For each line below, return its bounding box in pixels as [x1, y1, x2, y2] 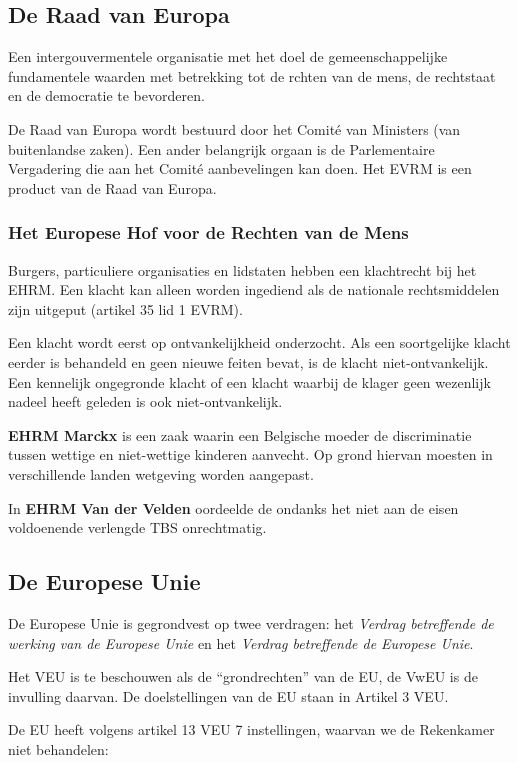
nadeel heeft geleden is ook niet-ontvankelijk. [8, 391, 283, 412]
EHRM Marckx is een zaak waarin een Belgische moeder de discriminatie [8, 424, 472, 445]
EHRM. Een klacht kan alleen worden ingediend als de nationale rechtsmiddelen [8, 279, 500, 300]
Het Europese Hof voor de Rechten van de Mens [8, 220, 409, 245]
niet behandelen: [8, 738, 109, 759]
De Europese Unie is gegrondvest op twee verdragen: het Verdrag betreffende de [8, 612, 494, 633]
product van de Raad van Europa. [8, 177, 217, 198]
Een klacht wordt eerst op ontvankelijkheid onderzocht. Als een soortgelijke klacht [8, 332, 511, 353]
